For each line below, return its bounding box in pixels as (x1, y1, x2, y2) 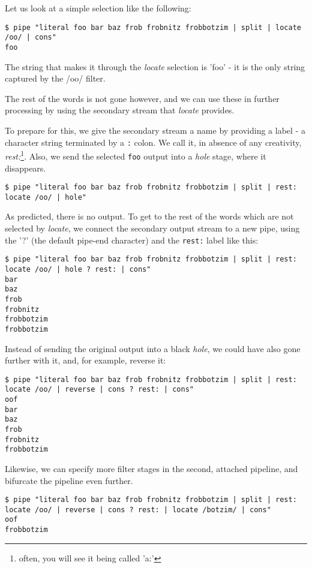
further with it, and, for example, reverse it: (5, 354, 166, 366)
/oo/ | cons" (5, 33, 56, 42)
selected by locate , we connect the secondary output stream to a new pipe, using (5, 222, 300, 234)
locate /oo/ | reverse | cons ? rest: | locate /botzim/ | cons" (5, 505, 271, 514)
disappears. (5, 161, 46, 174)
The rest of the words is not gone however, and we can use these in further (5, 92, 280, 104)
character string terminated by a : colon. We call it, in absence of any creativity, (5, 136, 302, 148)
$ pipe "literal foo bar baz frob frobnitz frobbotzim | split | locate (5, 23, 301, 32)
